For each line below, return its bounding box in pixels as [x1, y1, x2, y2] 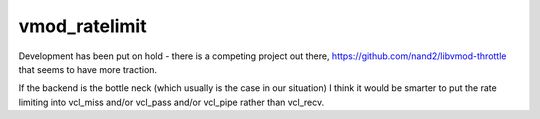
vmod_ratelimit [18, 15, 147, 37]
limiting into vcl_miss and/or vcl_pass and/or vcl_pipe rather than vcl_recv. [18, 96, 325, 108]
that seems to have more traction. [18, 63, 158, 75]
